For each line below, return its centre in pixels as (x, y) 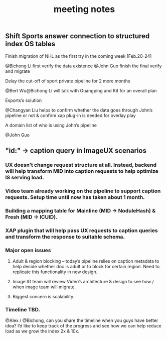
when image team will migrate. (44, 287)
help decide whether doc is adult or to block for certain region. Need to (86, 266)
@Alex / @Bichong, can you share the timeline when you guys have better (82, 320)
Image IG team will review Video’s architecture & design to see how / (83, 281)
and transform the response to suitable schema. (65, 237)
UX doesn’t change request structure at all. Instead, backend (81, 165)
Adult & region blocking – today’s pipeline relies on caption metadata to (86, 261)
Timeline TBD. (23, 309)
